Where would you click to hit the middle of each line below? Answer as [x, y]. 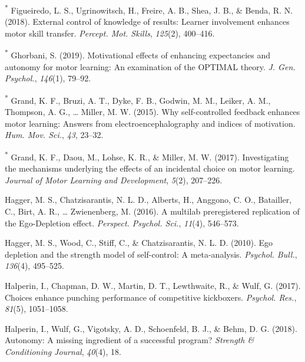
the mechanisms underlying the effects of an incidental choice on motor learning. [150, 168]
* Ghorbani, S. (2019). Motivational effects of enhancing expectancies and [138, 54]
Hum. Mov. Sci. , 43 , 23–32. [54, 135]
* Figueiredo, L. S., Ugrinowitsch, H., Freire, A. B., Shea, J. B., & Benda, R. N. [149, 9]
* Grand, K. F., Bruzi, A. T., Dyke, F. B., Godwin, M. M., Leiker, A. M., [138, 99]
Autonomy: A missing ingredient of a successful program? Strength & [130, 340]
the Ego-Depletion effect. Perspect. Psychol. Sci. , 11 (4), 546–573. [122, 223]
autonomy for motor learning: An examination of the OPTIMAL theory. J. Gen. [150, 66]
